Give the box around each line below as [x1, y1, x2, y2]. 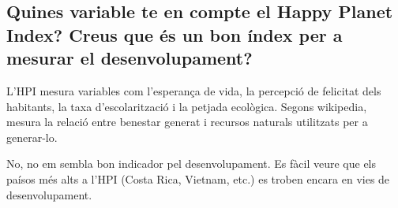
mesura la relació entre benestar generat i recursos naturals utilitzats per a [6, 113, 368, 130]
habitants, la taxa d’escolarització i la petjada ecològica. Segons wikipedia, [6, 98, 367, 114]
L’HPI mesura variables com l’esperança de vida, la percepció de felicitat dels [6, 82, 381, 98]
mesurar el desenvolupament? [6, 46, 253, 70]
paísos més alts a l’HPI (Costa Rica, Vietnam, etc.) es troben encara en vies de [6, 170, 390, 187]
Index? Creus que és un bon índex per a [6, 22, 343, 46]
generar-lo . [6, 128, 58, 145]
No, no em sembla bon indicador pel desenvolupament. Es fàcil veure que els [6, 155, 377, 172]
